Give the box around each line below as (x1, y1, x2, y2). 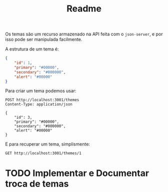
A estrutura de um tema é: (5, 46, 59, 52)
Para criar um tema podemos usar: (5, 88, 76, 94)
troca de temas (5, 178, 69, 190)
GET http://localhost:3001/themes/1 (5, 151, 81, 156)
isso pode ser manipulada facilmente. (5, 36, 82, 42)
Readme (66, 3, 101, 14)
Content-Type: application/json (5, 102, 72, 107)
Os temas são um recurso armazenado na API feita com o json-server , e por (5, 31, 163, 37)
